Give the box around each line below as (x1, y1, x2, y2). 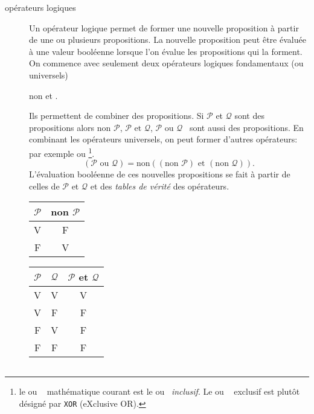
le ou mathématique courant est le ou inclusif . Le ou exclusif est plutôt (19, 385, 300, 398)
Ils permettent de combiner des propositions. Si (29, 109, 204, 122)
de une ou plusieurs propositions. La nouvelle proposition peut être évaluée (29, 33, 306, 46)
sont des (234, 109, 264, 122)
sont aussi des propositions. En (189, 121, 304, 133)
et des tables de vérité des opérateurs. (90, 179, 229, 192)
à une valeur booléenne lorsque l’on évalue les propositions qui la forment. (29, 45, 303, 57)
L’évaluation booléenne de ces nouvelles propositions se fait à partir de (29, 168, 290, 180)
